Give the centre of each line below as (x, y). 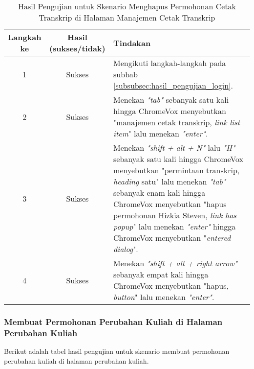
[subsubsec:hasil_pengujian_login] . (173, 85)
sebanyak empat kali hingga (161, 274)
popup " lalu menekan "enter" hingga (175, 226)
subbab (126, 74)
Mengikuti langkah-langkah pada (170, 63)
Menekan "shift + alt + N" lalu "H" (174, 148)
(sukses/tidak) (77, 48)
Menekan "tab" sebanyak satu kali (171, 100)
